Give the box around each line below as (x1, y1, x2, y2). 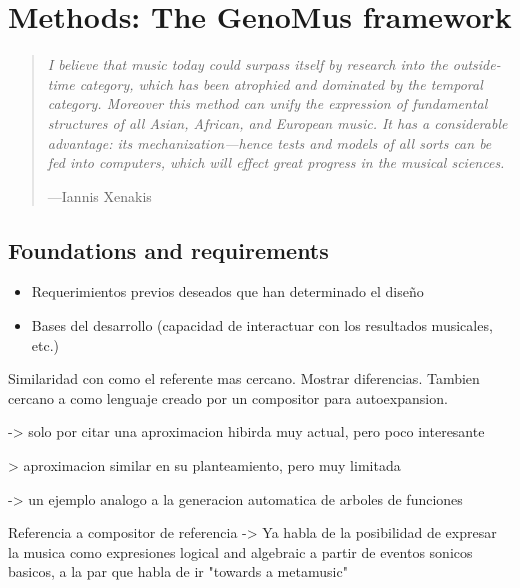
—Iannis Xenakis (47, 185, 152, 206)
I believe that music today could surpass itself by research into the (47, 54, 448, 75)
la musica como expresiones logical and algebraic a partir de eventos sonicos (8, 541, 473, 562)
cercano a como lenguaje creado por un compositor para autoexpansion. (8, 387, 448, 408)
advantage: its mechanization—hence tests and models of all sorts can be (47, 132, 492, 153)
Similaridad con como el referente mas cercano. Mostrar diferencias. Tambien (8, 368, 480, 389)
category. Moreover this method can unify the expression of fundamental (47, 93, 488, 114)
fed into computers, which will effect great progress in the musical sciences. (47, 152, 505, 173)
